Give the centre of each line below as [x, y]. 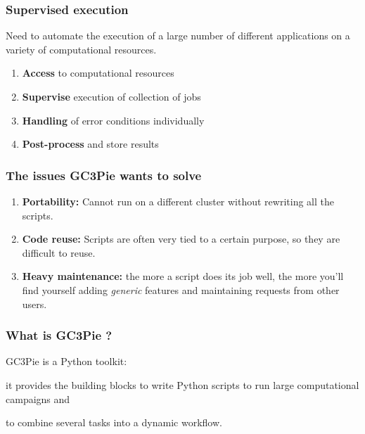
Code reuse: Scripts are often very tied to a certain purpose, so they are [181, 239]
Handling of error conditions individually [113, 120]
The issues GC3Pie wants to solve [104, 175]
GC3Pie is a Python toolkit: [66, 361]
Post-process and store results [90, 144]
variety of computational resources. [81, 49]
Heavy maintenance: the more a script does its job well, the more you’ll [183, 276]
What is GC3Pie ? [59, 335]
